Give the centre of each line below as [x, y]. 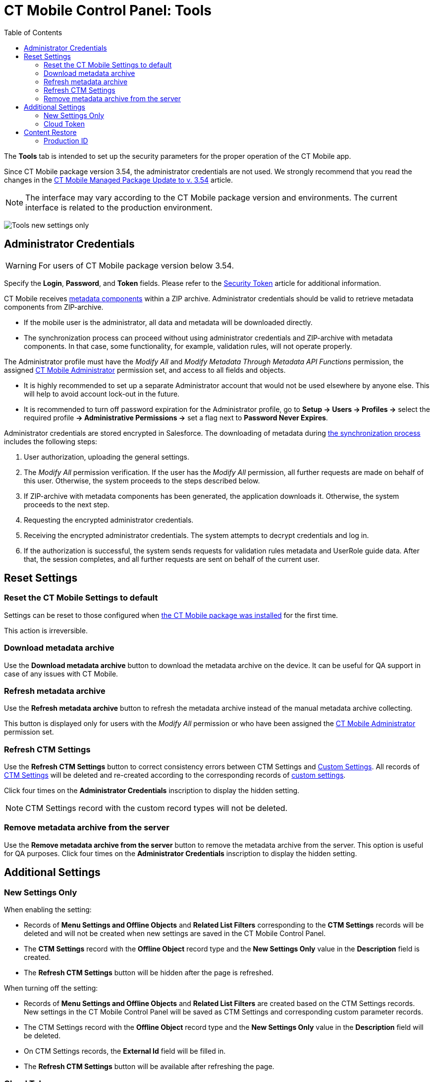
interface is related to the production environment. [119, 207]
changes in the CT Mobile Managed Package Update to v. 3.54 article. [118, 180]
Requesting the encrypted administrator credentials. [109, 520]
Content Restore [50, 132]
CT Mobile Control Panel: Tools [108, 10]
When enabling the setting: [48, 910]
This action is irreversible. [46, 630]
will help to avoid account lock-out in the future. [102, 394]
